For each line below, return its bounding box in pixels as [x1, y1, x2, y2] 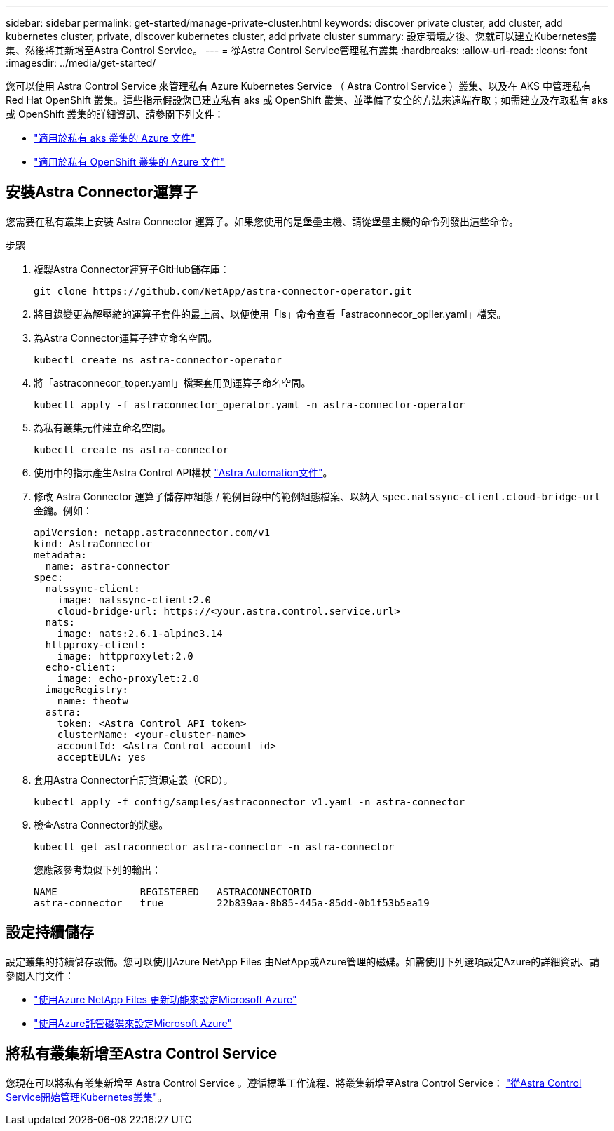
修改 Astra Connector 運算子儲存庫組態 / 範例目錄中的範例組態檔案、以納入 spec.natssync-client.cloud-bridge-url [34, 490, 601, 502]
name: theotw [57, 695, 128, 707]
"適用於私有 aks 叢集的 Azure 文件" [34, 132, 196, 144]
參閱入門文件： [6, 969, 74, 982]
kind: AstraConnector [34, 537, 152, 549]
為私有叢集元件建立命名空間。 [34, 421, 171, 434]
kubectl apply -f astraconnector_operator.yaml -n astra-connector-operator [34, 399, 465, 410]
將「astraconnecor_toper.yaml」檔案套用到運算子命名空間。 [34, 376, 311, 389]
